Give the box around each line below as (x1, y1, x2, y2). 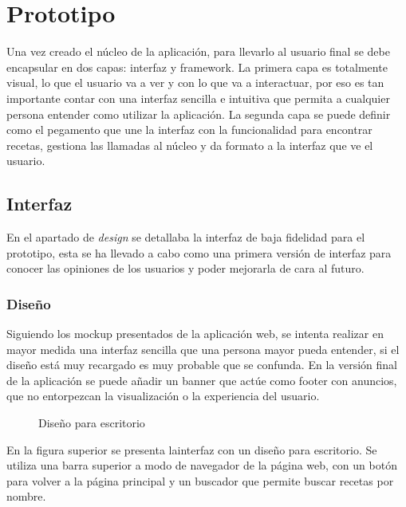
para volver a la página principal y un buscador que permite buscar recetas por (6, 472, 394, 489)
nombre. (6, 488, 46, 505)
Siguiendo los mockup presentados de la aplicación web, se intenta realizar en (6, 325, 384, 342)
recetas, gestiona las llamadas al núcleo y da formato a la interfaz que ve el (6, 136, 373, 153)
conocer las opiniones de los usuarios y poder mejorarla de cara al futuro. (6, 260, 365, 277)
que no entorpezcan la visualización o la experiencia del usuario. (6, 387, 320, 404)
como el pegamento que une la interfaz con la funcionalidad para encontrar (6, 121, 372, 138)
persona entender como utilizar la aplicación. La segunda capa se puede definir (6, 105, 391, 122)
